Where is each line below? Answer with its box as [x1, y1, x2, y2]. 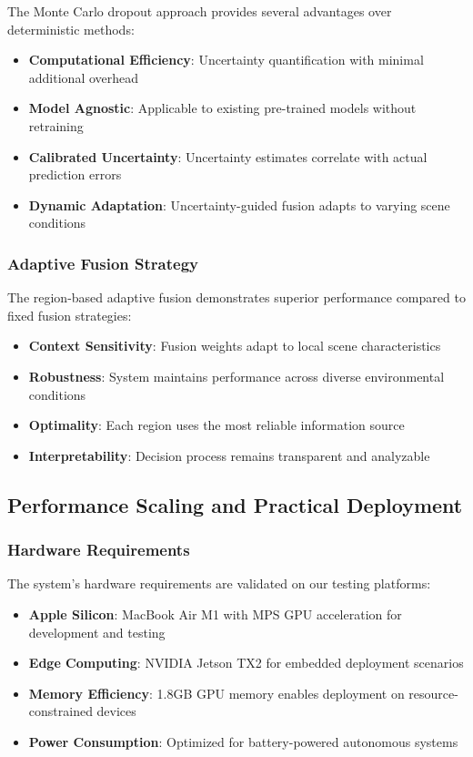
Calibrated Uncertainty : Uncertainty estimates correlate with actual [28, 147, 428, 166]
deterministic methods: [7, 19, 135, 38]
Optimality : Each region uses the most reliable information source [28, 415, 405, 435]
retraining [28, 116, 84, 135]
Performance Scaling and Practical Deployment [7, 490, 463, 518]
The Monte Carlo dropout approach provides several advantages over [7, 2, 392, 20]
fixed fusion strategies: [7, 305, 132, 324]
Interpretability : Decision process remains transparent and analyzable [28, 445, 430, 465]
